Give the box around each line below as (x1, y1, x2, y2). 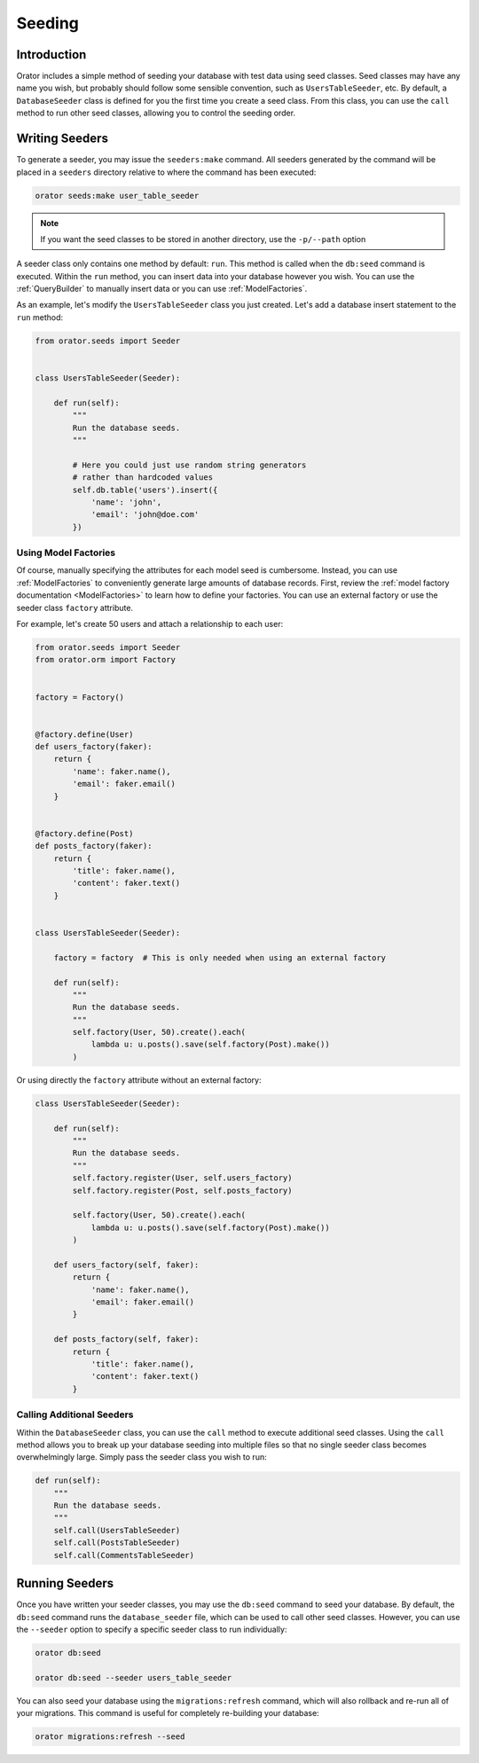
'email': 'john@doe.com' (90, 510, 200, 520)
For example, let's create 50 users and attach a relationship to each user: (16, 618, 284, 629)
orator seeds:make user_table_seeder (35, 191, 200, 200)
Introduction (16, 47, 87, 62)
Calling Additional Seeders (16, 1408, 134, 1421)
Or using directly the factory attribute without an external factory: (16, 1074, 262, 1085)
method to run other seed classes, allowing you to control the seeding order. (16, 107, 296, 119)
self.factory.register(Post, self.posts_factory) (72, 1185, 293, 1195)
